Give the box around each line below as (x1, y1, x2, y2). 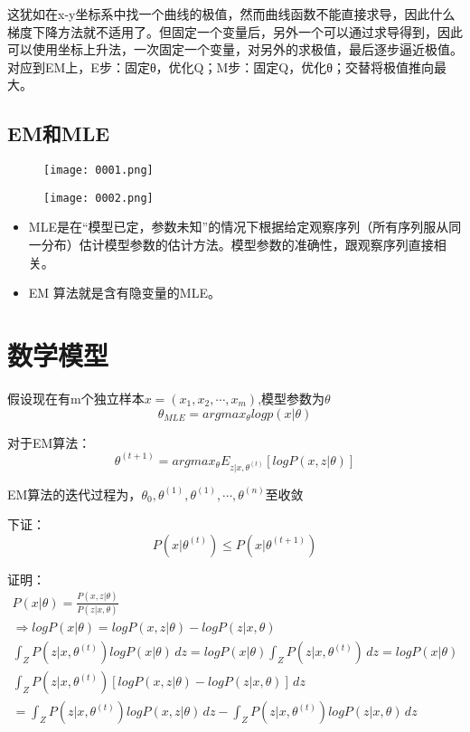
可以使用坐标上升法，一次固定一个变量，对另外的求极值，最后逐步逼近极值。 (7, 40, 463, 59)
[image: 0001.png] (43, 164, 154, 177)
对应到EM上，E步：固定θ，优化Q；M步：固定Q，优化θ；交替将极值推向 (7, 57, 434, 76)
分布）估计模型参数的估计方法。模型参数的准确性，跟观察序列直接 (41, 235, 434, 254)
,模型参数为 (258, 388, 325, 407)
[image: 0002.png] (43, 191, 154, 204)
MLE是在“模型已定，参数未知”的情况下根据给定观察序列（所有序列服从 (28, 217, 449, 236)
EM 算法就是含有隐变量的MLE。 (28, 283, 221, 302)
